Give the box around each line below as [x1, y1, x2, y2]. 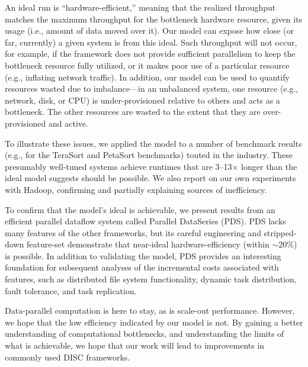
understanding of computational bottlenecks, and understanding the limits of [5, 327, 284, 340]
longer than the [241, 160, 297, 172]
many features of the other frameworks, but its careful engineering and [5, 226, 261, 239]
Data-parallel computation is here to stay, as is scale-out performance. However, [5, 304, 295, 317]
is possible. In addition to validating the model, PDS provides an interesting [5, 249, 281, 262]
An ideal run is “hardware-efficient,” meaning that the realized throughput [5, 1, 276, 13]
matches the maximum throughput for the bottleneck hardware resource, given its [5, 12, 303, 25]
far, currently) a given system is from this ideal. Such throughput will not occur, [5, 36, 297, 48]
